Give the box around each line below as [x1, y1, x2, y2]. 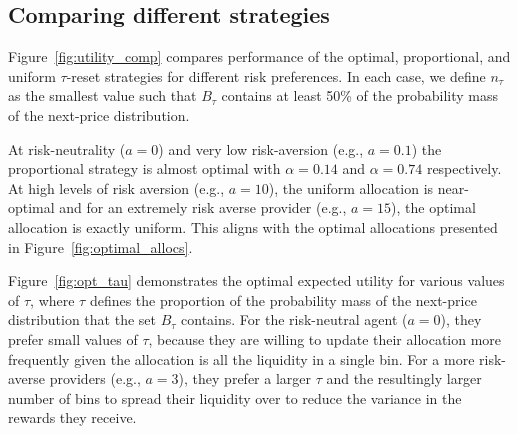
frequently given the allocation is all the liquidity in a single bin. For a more [8, 348, 475, 369]
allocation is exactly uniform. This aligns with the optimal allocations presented [8, 216, 498, 237]
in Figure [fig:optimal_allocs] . [8, 236, 193, 257]
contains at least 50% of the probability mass [221, 85, 498, 106]
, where [30, 289, 75, 310]
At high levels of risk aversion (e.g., [8, 177, 225, 198]
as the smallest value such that [8, 85, 197, 106]
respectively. [426, 158, 502, 179]
